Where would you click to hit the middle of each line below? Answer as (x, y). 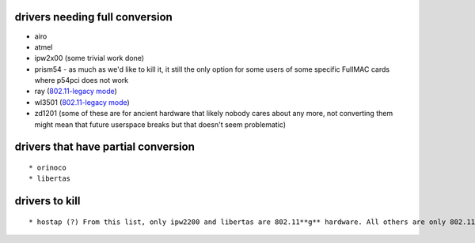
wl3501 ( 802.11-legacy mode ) (82, 102)
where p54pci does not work (82, 80)
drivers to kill (47, 201)
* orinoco (47, 168)
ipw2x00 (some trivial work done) (89, 58)
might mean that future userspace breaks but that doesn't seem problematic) (160, 124)
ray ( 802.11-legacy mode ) (76, 92)
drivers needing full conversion (94, 17)
